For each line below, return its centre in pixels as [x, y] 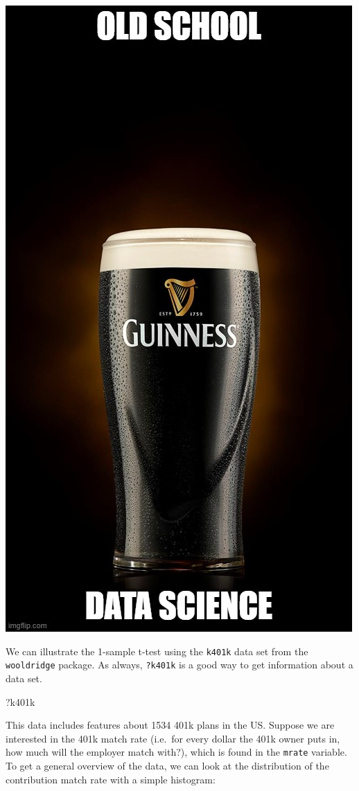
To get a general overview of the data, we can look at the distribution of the [167, 765]
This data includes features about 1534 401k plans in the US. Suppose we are [170, 725]
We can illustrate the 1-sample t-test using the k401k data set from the [157, 651]
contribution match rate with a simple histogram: [111, 779]
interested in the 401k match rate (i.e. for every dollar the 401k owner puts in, [173, 738]
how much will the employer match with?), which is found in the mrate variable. [176, 752]
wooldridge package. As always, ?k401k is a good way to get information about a [179, 665]
